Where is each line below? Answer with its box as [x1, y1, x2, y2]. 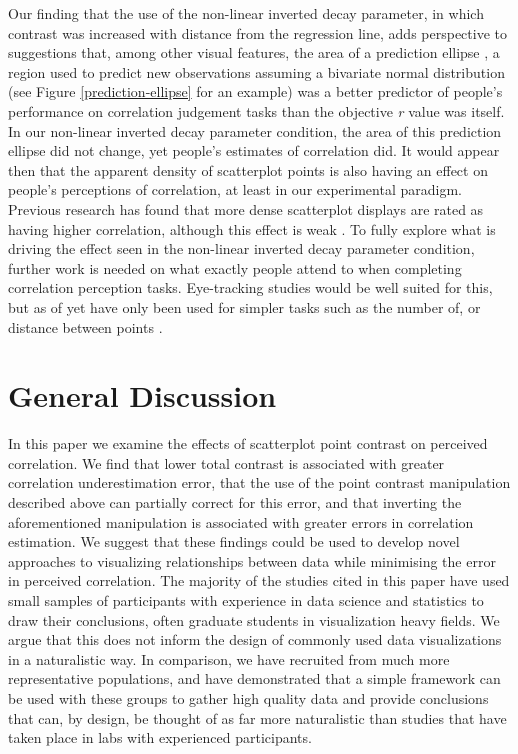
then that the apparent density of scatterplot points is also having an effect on [8, 159, 488, 180]
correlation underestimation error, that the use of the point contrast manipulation [8, 472, 511, 493]
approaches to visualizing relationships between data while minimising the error [8, 550, 496, 571]
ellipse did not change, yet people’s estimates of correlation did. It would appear [8, 140, 500, 161]
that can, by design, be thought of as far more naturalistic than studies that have [8, 707, 507, 728]
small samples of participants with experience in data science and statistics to [8, 589, 484, 610]
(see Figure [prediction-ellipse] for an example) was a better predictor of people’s [8, 81, 503, 102]
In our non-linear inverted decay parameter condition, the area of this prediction [8, 120, 502, 141]
